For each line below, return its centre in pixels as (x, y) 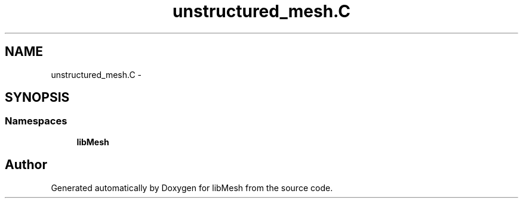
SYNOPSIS (37, 98)
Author (26, 165)
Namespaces (36, 121)
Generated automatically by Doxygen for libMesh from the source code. (192, 188)
